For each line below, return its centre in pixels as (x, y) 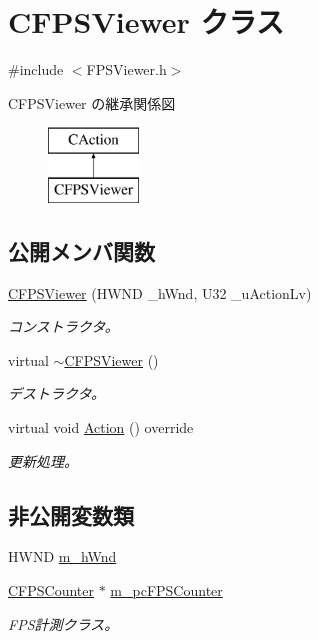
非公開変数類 (71, 514)
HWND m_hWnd (62, 556)
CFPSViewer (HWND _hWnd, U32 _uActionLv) (160, 292)
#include (36, 69)
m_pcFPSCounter (166, 590)
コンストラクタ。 (63, 326)
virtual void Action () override (101, 427)
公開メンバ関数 (81, 250)
